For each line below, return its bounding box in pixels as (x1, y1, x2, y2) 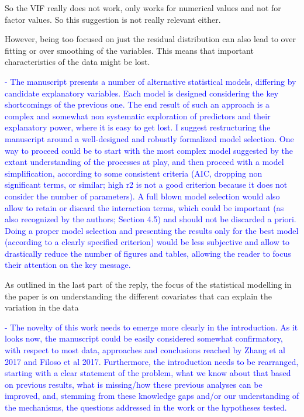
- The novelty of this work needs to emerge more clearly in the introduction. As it (5, 320, 298, 333)
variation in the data (5, 301, 79, 313)
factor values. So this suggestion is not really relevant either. (5, 13, 221, 25)
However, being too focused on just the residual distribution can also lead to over (5, 33, 296, 45)
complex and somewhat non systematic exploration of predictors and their (5, 109, 271, 122)
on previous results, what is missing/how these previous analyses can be (5, 378, 262, 390)
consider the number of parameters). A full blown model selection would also (5, 189, 280, 202)
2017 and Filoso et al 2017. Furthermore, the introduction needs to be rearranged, (5, 355, 299, 367)
